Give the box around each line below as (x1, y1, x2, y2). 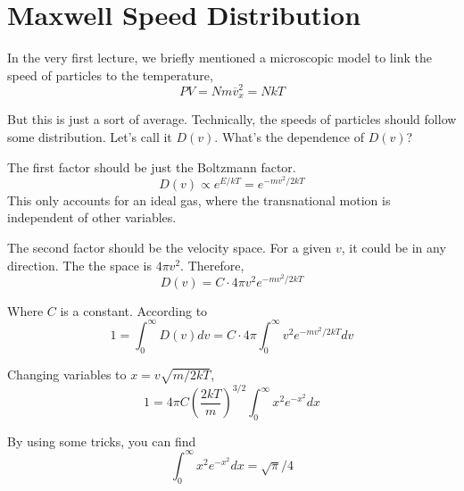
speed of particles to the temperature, (7, 65, 213, 84)
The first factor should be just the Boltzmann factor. (7, 157, 296, 176)
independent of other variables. (7, 208, 177, 227)
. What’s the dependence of (214, 128, 365, 146)
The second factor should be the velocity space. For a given (7, 238, 332, 257)
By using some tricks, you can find (7, 431, 196, 450)
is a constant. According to (60, 301, 208, 320)
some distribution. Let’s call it (7, 128, 172, 146)
